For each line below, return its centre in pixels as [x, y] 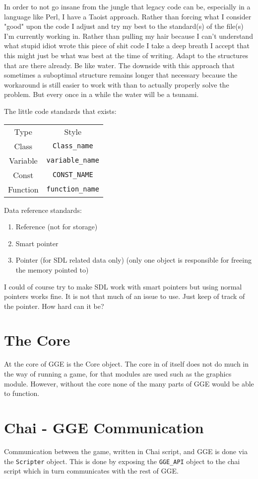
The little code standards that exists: [60, 111]
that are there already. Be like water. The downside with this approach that [119, 65]
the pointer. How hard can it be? [54, 306]
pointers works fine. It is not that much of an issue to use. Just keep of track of [125, 296]
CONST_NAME [73, 175]
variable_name [73, 160]
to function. [22, 393]
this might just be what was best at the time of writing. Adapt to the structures [126, 55]
